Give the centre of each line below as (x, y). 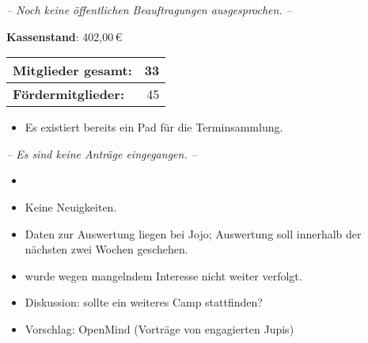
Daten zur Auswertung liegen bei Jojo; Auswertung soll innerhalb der (193, 233)
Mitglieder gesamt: (72, 71)
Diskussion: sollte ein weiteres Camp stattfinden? (144, 302)
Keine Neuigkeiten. (71, 206)
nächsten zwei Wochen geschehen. (106, 249)
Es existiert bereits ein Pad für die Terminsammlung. (154, 127)
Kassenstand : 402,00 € (64, 36)
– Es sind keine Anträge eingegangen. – (102, 153)
